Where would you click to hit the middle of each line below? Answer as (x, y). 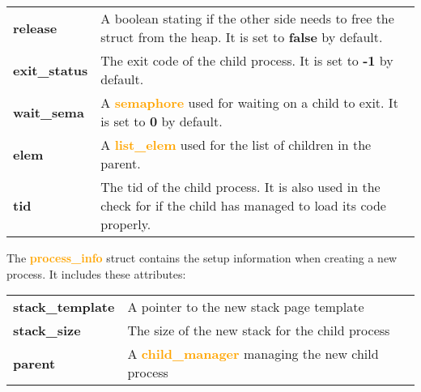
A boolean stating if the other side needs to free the (247, 18)
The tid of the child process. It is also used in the (240, 187)
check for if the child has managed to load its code (243, 205)
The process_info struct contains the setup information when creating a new (202, 258)
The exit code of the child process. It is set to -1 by (247, 60)
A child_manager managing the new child (253, 354)
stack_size (47, 330)
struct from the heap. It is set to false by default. (242, 37)
